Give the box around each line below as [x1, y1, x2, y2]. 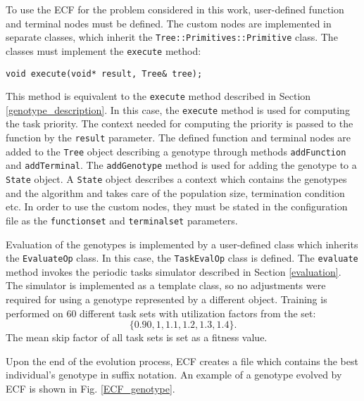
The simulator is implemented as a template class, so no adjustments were [6, 278, 326, 293]
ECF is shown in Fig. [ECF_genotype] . [6, 381, 175, 395]
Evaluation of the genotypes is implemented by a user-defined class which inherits [6, 236, 358, 251]
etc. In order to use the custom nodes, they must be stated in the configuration [6, 199, 348, 214]
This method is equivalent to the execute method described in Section [6, 89, 311, 103]
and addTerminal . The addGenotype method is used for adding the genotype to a [6, 158, 357, 172]
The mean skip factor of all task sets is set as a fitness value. [6, 330, 268, 345]
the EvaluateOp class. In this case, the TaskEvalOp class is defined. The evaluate [6, 250, 358, 265]
